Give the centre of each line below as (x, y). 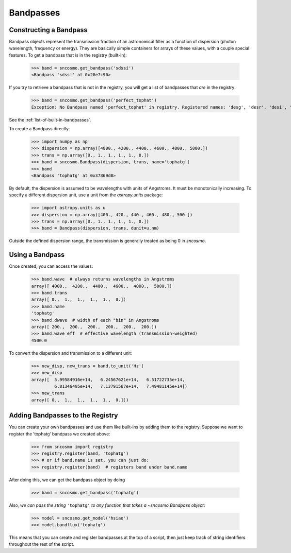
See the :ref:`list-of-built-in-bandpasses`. (50, 120)
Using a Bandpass (37, 255)
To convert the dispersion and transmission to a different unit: (71, 353)
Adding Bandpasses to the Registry (64, 415)
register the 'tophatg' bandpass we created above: (59, 434)
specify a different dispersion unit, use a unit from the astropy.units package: (86, 195)
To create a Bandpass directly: (40, 128)
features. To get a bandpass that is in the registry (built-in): (68, 55)
